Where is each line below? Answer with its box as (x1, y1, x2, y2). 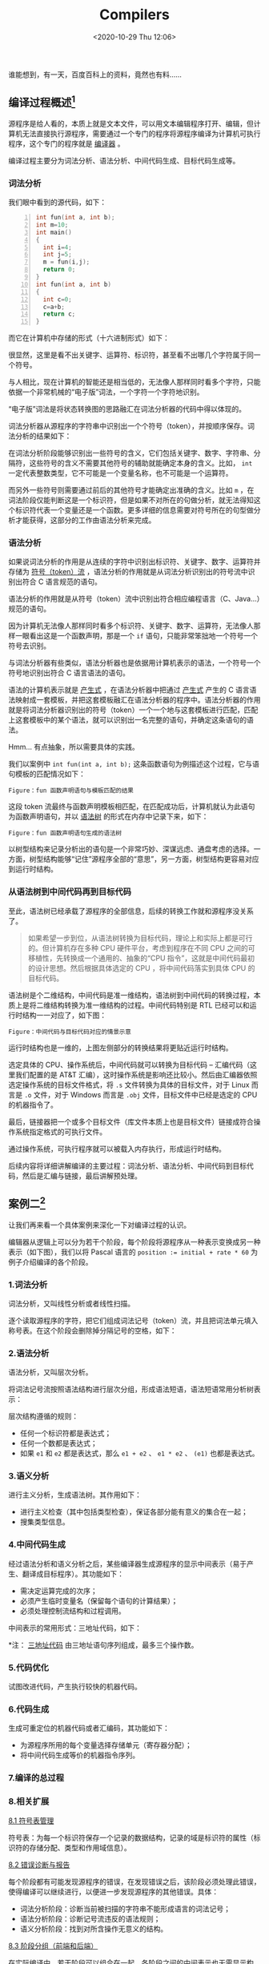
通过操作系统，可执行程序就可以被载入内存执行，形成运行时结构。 (8, 1144, 226, 1153)
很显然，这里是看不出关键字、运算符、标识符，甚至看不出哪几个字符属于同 (8, 350, 254, 360)
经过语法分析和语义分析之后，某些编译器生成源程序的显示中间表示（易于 (8, 1559, 247, 1568)
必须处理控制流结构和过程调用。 (19, 1606, 126, 1616)
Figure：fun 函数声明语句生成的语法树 (8, 829, 122, 838)
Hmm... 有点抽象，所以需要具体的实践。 (8, 743, 139, 752)
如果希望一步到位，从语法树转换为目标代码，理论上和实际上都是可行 (27, 933, 253, 943)
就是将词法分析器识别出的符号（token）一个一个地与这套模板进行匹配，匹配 (8, 705, 259, 714)
